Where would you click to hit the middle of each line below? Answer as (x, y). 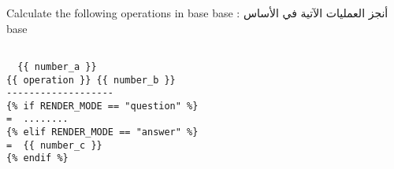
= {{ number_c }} (54, 145)
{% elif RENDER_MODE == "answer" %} (102, 132)
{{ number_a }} (57, 66)
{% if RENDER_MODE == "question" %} (102, 106)
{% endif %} (37, 158)
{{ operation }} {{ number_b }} (91, 80)
